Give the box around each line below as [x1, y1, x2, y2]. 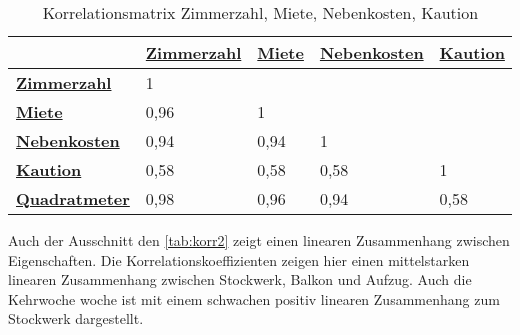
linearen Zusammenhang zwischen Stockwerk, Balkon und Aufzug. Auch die [8, 269, 472, 290]
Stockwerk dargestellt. [8, 308, 144, 329]
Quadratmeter [16, 187, 130, 210]
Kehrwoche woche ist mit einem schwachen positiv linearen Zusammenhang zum [8, 288, 500, 309]
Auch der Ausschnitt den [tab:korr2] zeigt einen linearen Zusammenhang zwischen [8, 230, 510, 250]
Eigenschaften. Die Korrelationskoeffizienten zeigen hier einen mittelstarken [8, 249, 470, 270]
